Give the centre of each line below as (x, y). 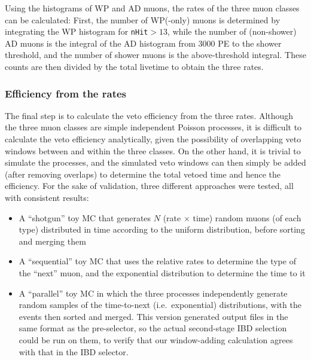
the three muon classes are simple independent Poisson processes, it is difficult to (153, 127)
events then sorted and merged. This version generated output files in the (153, 316)
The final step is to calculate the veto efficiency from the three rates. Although (149, 115)
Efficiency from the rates (66, 93)
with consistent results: (47, 197)
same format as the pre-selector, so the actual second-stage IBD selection (153, 328)
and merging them (52, 241)
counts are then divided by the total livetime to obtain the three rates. (134, 67)
